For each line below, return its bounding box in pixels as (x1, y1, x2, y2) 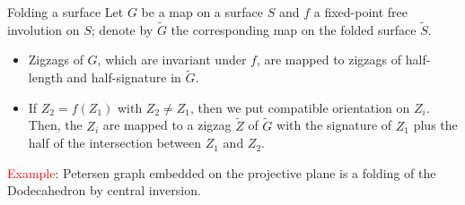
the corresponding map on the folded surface (171, 20, 417, 38)
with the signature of (276, 115, 392, 134)
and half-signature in (66, 68, 181, 87)
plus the (413, 115, 458, 134)
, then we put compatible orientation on (190, 98, 410, 116)
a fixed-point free (313, 3, 408, 21)
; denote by (91, 20, 154, 38)
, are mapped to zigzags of (256, 50, 402, 69)
